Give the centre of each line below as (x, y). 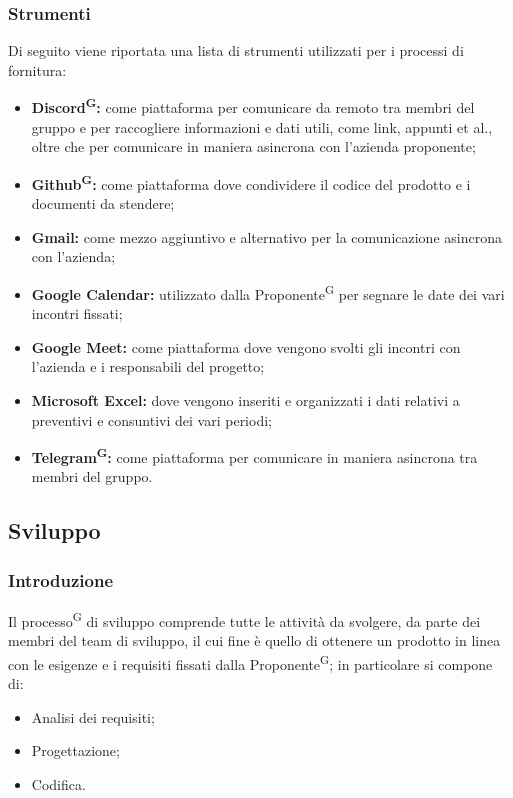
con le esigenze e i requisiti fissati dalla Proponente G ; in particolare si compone (250, 662)
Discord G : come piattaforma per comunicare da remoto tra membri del (253, 106)
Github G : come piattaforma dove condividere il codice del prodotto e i (251, 182)
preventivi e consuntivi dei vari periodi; (151, 419)
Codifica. (58, 783)
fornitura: (37, 69)
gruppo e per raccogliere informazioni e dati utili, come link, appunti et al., (262, 126)
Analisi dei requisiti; (93, 716)
